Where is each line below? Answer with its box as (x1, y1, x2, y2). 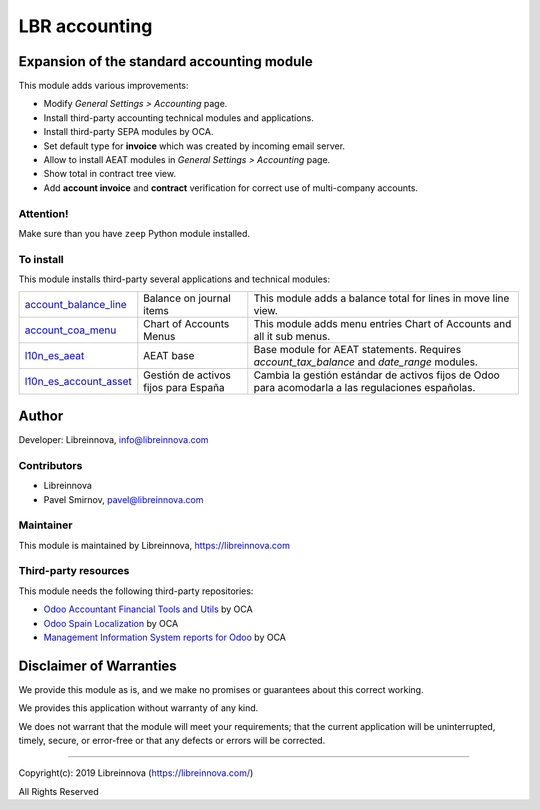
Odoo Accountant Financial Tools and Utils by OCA (43, 603, 254, 615)
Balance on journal (143, 291, 232, 305)
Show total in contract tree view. (43, 168, 177, 180)
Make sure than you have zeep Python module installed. (18, 227, 250, 239)
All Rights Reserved (18, 785, 99, 797)
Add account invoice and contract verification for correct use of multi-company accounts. (43, 181, 419, 194)
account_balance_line (24, 298, 127, 312)
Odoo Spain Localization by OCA (43, 617, 179, 629)
